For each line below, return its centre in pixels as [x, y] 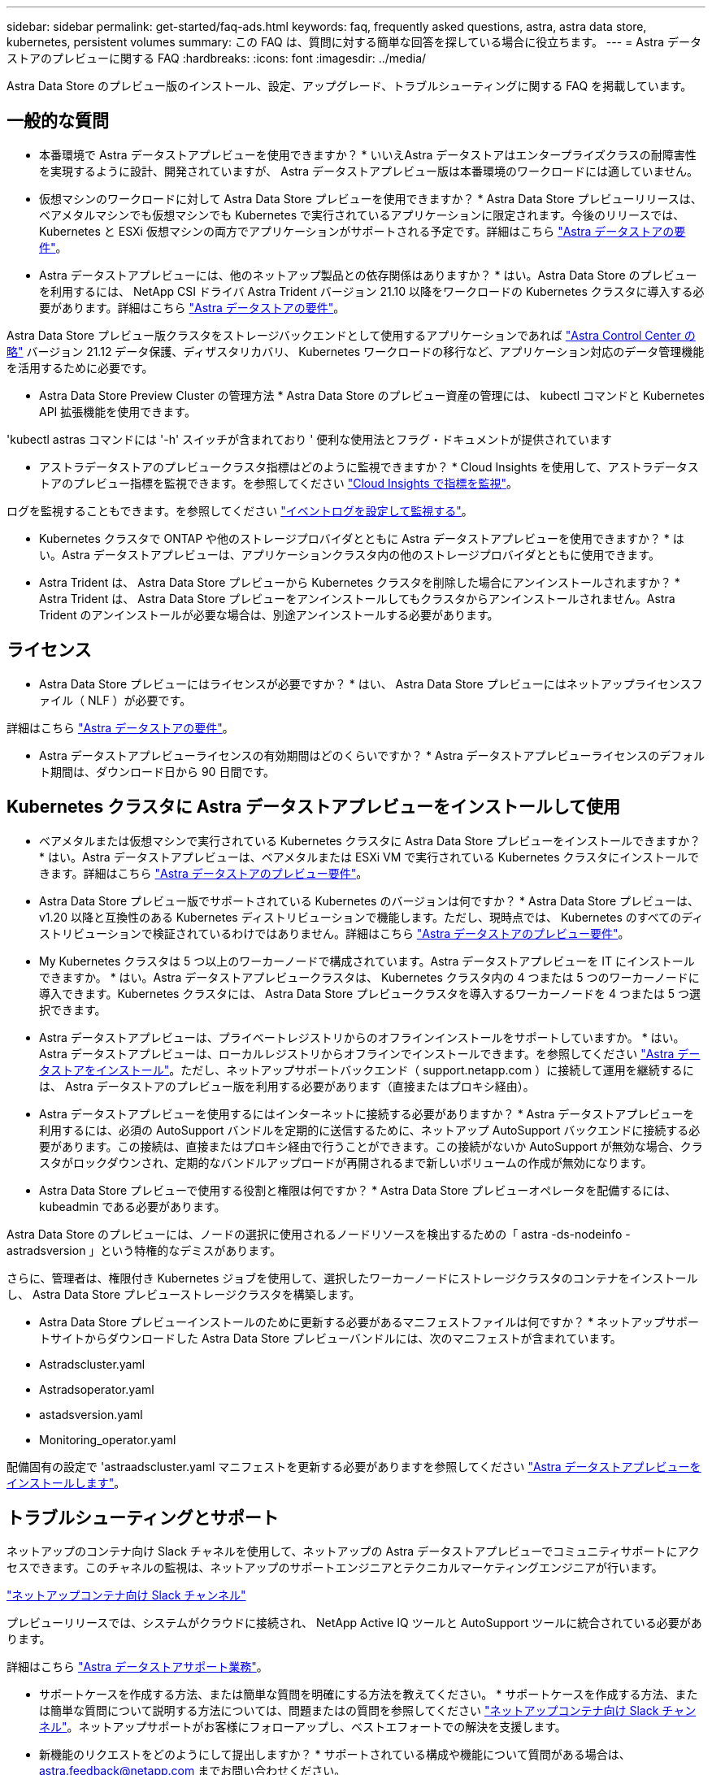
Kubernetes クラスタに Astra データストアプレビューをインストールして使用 [314, 807]
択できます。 [73, 1009]
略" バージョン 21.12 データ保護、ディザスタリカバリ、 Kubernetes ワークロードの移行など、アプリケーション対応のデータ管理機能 [356, 351]
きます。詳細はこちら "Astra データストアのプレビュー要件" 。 [204, 873]
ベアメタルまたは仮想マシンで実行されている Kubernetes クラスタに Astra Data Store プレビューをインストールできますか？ [370, 840]
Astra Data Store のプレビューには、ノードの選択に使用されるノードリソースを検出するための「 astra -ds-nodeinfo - [319, 1234]
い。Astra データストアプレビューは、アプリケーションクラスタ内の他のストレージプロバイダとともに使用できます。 [349, 554]
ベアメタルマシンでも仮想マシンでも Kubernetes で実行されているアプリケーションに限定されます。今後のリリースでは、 [362, 215]
